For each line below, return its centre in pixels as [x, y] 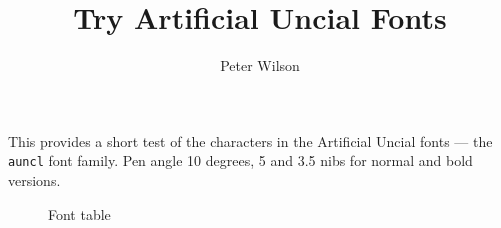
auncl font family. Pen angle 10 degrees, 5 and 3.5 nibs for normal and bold [240, 160]
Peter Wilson [260, 65]
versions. [34, 179]
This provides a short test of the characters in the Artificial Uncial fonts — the [250, 140]
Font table [79, 213]
